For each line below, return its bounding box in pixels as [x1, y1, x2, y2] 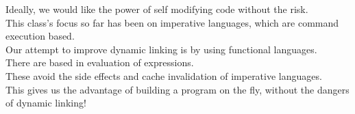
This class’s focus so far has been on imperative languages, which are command [5, 15, 339, 29]
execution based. [5, 29, 75, 43]
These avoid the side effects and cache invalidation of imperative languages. [5, 68, 322, 83]
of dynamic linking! [5, 96, 86, 110]
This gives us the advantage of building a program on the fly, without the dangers [5, 82, 350, 96]
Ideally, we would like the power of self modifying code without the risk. [5, 2, 308, 16]
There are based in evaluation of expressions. [5, 55, 194, 70]
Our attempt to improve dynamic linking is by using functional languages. [5, 42, 317, 56]
